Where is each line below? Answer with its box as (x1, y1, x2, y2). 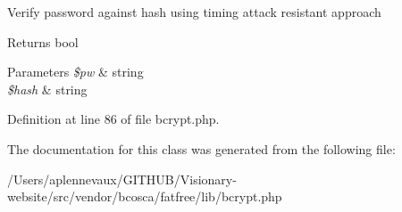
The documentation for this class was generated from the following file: (7, 139, 396, 158)
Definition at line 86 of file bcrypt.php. (7, 110, 220, 128)
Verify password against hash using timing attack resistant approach (7, 3, 381, 20)
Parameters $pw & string (7, 62, 144, 81)
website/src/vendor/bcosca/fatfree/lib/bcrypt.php (7, 187, 282, 206)
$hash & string (7, 79, 88, 98)
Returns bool (7, 32, 79, 51)
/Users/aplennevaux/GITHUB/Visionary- (7, 169, 237, 188)
